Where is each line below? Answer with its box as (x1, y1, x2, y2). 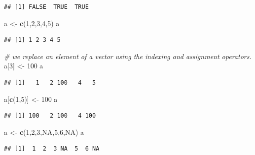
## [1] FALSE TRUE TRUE (4, 3, 89, 10)
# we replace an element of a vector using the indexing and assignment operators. (4, 51, 252, 61)
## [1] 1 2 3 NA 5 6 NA (4, 145, 100, 153)
